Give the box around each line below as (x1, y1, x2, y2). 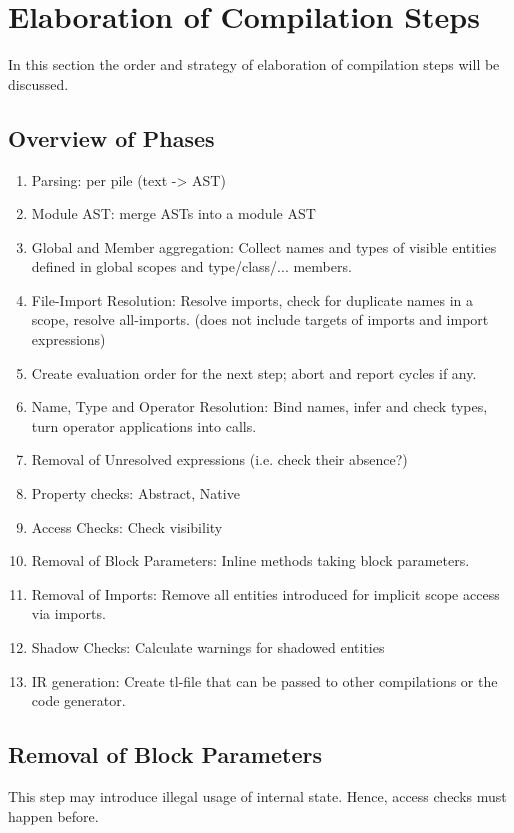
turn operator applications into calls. (31, 415, 257, 436)
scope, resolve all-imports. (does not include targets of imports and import (31, 309, 489, 330)
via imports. (31, 603, 106, 624)
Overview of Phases (8, 122, 215, 153)
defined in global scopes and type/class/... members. (31, 256, 352, 277)
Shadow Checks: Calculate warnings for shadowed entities (31, 637, 385, 658)
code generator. (31, 690, 126, 711)
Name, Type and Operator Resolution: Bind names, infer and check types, (31, 396, 488, 417)
